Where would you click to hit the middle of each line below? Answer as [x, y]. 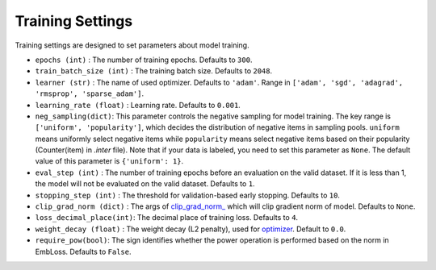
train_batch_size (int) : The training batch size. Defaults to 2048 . [154, 71]
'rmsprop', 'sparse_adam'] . [90, 93]
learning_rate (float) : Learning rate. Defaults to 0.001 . [138, 105]
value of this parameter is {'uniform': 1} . [109, 161]
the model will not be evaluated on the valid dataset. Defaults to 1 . [145, 184]
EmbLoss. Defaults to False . [84, 251]
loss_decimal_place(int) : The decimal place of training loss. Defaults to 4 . [167, 218]
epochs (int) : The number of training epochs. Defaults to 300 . [144, 60]
